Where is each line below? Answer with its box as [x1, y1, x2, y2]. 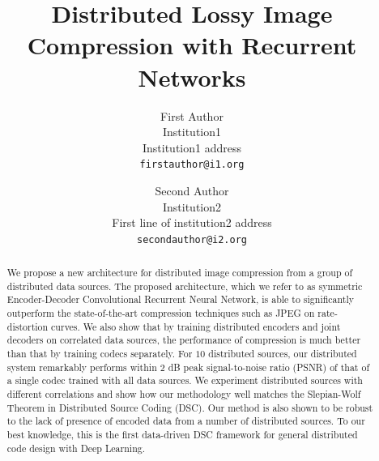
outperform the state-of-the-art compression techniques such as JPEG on [6, 306, 315, 320]
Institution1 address [142, 139, 241, 156]
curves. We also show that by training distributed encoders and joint [51, 319, 341, 333]
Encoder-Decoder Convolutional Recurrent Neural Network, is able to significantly [6, 292, 355, 306]
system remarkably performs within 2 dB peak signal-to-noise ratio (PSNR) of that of [6, 360, 370, 373]
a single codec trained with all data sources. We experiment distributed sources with [6, 373, 363, 387]
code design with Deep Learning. [6, 441, 145, 455]
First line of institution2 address [112, 214, 272, 231]
